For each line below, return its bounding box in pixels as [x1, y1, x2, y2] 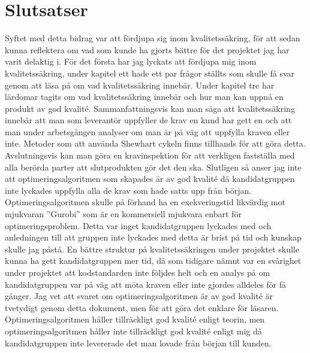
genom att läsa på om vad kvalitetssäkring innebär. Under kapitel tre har [5, 78, 275, 91]
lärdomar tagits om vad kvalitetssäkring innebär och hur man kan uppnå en [5, 90, 284, 103]
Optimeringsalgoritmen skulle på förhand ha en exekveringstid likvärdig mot [5, 196, 285, 208]
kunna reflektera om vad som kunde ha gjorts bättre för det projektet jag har [5, 43, 290, 56]
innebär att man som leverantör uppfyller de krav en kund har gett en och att [5, 114, 292, 126]
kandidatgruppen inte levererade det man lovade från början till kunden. [5, 336, 272, 349]
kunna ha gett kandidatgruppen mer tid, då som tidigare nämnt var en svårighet [5, 254, 302, 267]
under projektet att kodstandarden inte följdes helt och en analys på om [5, 266, 270, 278]
